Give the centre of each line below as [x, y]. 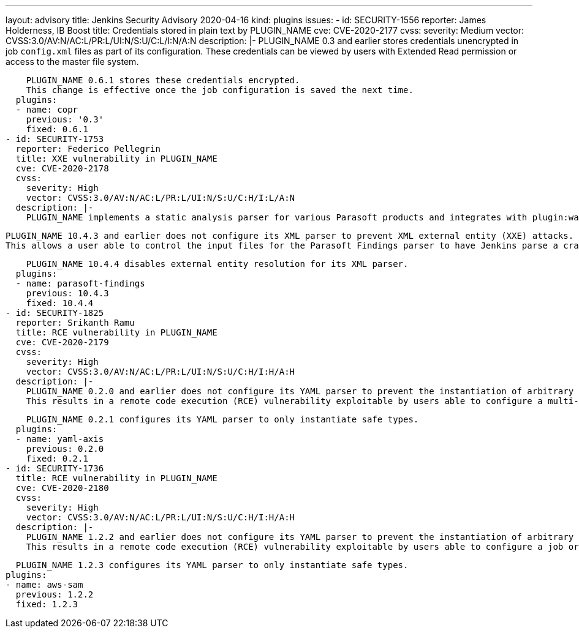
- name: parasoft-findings [80, 283]
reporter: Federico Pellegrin [88, 149]
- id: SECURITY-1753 [55, 139]
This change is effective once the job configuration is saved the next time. [220, 90]
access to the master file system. [72, 62]
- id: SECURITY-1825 [55, 313]
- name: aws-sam [44, 585]
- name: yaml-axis [60, 439]
